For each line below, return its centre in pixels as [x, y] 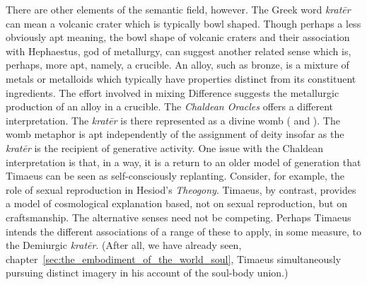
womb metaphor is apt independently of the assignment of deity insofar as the [175, 134]
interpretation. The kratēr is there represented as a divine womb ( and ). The [173, 120]
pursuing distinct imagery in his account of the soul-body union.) [147, 273]
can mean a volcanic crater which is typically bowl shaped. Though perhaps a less [183, 23]
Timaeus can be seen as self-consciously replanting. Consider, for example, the [175, 176]
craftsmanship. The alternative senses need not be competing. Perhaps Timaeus [179, 217]
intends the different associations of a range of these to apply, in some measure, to [184, 231]
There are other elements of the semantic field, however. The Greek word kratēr [178, 9]
